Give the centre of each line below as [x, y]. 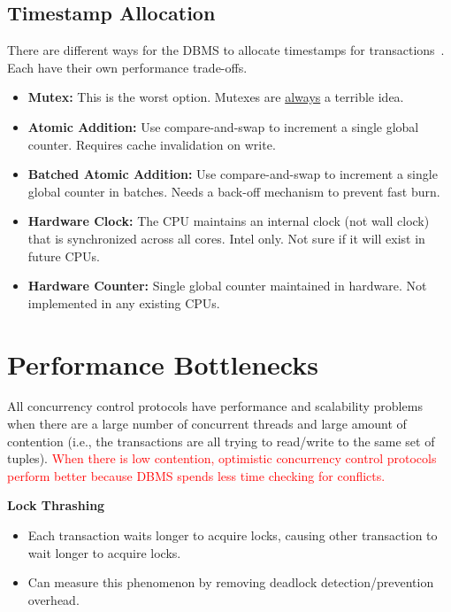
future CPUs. [64, 256]
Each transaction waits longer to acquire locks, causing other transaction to [233, 535]
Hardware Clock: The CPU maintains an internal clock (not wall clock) [229, 221]
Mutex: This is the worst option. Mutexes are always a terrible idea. [216, 97]
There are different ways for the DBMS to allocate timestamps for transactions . [226, 50]
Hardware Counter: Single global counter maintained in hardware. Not [227, 286]
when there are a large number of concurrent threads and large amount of [207, 424]
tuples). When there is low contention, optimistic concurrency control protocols [222, 458]
